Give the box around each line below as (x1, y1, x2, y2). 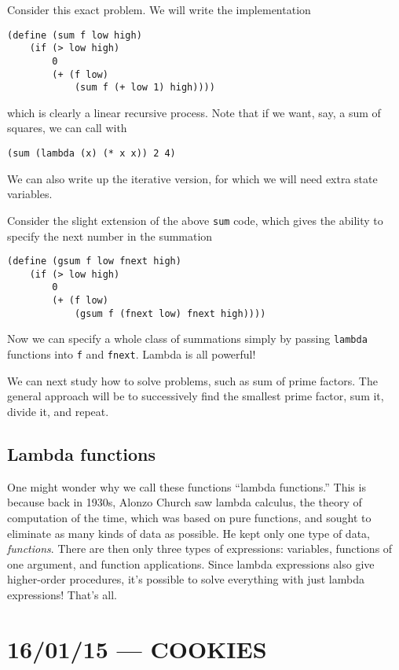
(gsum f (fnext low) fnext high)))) (74, 307, 266, 319)
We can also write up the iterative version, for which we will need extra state (7, 170, 378, 186)
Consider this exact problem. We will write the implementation (7, 2, 311, 17)
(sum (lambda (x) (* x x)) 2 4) (7, 148, 176, 160)
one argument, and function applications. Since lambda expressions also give (7, 555, 375, 572)
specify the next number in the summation (7, 227, 213, 244)
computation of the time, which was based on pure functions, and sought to (7, 509, 372, 525)
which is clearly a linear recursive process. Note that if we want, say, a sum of (7, 104, 381, 120)
